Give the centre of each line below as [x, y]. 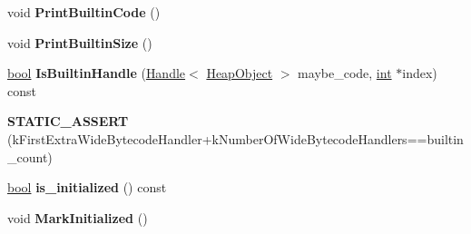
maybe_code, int [345, 73]
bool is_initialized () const [87, 187]
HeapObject [240, 73]
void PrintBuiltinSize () [80, 42]
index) [420, 73]
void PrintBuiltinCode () [84, 12]
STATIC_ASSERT [68, 121]
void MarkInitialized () [78, 217]
